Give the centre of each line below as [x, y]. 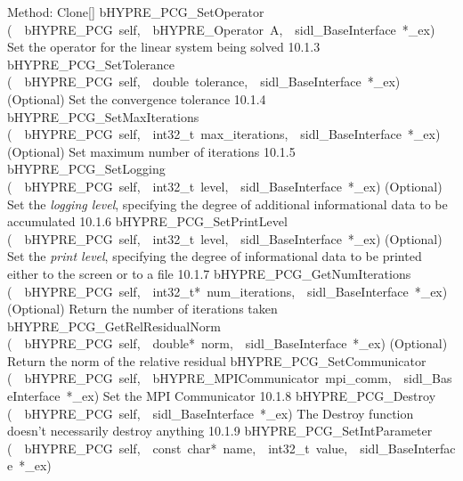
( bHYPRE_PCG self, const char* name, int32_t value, [178, 448]
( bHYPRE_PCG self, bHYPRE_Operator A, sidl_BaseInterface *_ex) [221, 29]
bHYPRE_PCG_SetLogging [86, 169]
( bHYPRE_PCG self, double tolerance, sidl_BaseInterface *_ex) [204, 82]
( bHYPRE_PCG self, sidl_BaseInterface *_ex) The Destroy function [211, 413]
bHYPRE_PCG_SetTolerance [91, 64]
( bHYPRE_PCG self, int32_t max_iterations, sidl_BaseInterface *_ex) [224, 134]
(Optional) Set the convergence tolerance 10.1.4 [137, 98]
